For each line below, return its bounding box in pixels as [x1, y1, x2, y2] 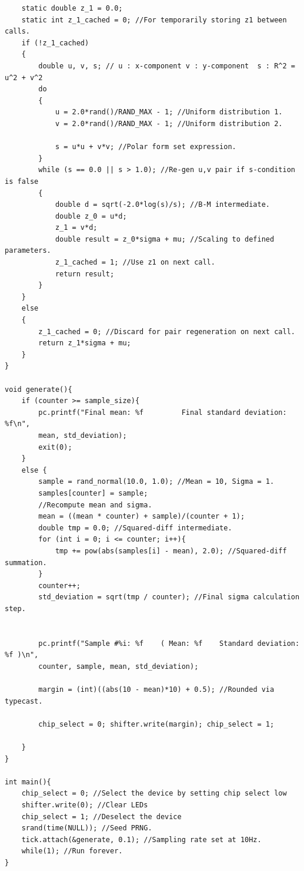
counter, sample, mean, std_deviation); [38, 662, 199, 671]
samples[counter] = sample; [38, 489, 148, 497]
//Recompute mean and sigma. [38, 500, 152, 509]
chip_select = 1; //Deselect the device [21, 812, 182, 821]
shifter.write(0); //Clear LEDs [21, 800, 148, 809]
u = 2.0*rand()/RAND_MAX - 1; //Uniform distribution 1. [55, 108, 283, 117]
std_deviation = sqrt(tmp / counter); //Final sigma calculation [38, 593, 300, 602]
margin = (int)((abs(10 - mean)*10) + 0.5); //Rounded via [38, 685, 275, 694]
